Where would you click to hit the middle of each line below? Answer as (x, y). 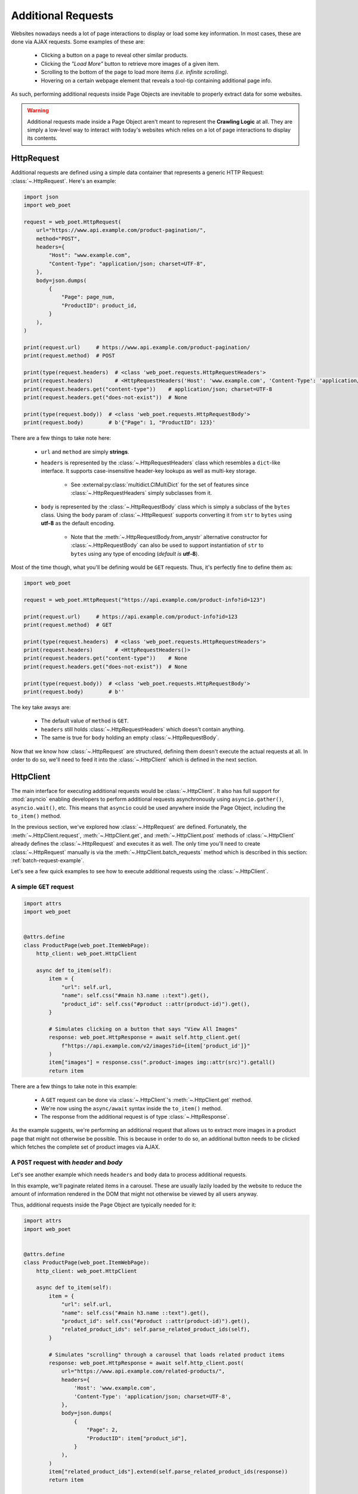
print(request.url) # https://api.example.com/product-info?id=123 (131, 616)
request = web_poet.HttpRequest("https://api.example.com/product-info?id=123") (145, 600)
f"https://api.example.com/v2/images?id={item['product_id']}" (156, 1046)
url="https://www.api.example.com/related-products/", (143, 1371)
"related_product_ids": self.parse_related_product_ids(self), (156, 1329)
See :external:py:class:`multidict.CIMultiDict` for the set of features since (160, 485)
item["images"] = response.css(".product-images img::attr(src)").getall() (162, 1063)
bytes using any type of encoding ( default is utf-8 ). (135, 553)
